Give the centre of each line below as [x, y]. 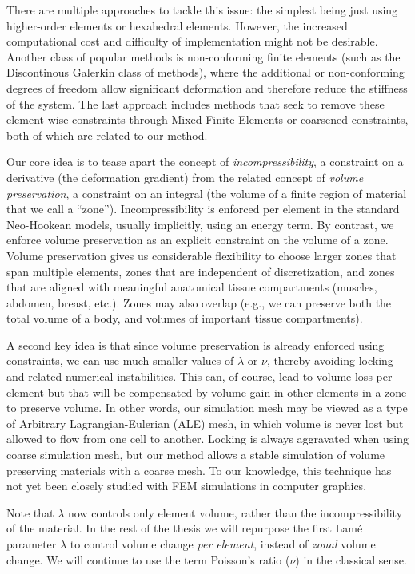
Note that [30, 512]
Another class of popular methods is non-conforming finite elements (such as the [204, 56]
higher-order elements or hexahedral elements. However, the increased [177, 25]
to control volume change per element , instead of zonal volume [223, 544]
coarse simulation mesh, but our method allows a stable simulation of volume [196, 455]
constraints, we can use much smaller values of [120, 360]
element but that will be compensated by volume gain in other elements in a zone [207, 392]
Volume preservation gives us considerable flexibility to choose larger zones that [202, 255]
